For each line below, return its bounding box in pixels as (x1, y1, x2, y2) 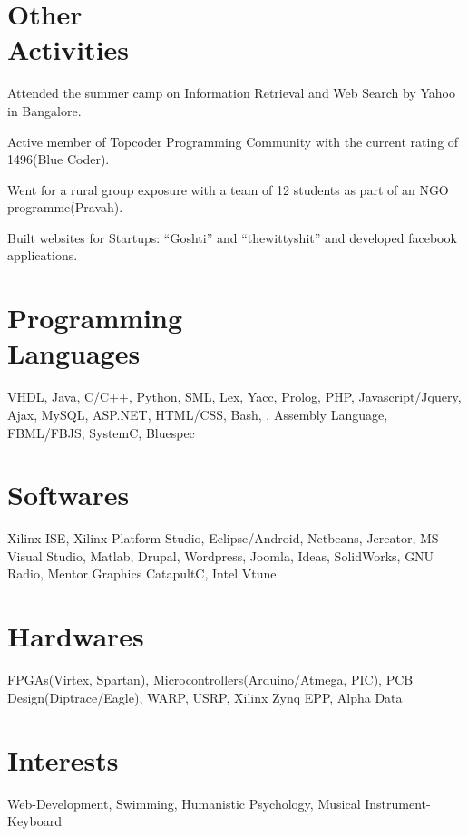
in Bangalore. (7, 101, 82, 120)
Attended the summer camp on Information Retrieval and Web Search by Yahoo (7, 83, 455, 102)
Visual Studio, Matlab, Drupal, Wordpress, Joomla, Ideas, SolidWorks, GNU (7, 546, 434, 565)
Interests (7, 741, 119, 778)
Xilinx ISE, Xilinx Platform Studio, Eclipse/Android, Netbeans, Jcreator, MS (7, 529, 439, 548)
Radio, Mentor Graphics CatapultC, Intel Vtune (7, 564, 277, 583)
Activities (7, 31, 130, 68)
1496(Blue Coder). (7, 150, 110, 169)
